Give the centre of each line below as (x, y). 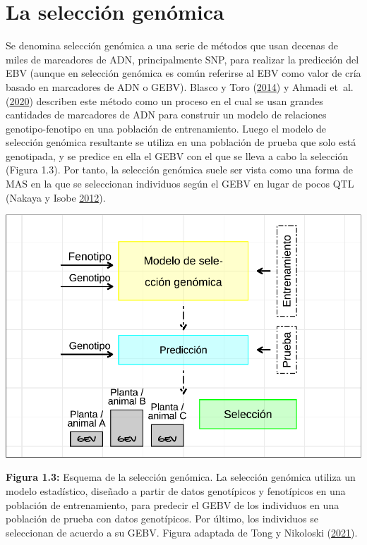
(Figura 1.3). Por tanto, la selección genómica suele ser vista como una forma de (179, 170)
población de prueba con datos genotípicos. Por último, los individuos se (162, 519)
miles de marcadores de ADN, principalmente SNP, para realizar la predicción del (182, 59)
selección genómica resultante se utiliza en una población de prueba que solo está (181, 142)
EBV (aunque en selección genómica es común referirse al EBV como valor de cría (183, 73)
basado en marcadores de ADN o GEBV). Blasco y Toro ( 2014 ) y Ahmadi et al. (180, 86)
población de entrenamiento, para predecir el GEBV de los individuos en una (173, 504)
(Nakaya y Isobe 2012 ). (56, 197)
